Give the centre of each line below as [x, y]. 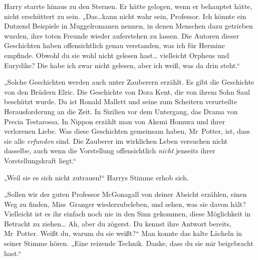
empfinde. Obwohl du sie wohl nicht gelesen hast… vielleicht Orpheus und [117, 55]
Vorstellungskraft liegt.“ [40, 160]
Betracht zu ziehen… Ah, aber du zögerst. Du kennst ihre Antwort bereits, [118, 223]
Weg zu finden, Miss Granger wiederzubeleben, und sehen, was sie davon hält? [125, 204]
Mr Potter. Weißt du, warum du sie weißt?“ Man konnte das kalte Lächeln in [123, 233]
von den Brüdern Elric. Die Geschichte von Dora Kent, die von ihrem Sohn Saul [127, 91]
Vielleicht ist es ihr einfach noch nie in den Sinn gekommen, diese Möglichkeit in [127, 214]
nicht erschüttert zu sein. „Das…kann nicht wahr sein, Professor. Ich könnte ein [125, 16]
